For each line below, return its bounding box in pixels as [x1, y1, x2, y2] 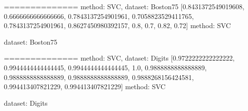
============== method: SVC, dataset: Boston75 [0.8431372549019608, [4, 1, 245, 11]
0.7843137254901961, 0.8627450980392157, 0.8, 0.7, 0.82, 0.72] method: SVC [4, 20, 231, 31]
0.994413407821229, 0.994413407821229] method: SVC [4, 81, 166, 92]
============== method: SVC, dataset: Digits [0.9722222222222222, [4, 53, 235, 63]
